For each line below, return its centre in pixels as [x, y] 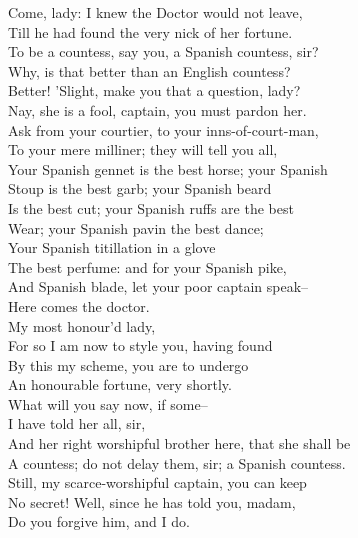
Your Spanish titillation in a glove [112, 247]
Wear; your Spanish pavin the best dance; [136, 227]
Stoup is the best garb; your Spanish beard [140, 188]
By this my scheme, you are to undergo [128, 364]
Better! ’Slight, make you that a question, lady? [154, 90]
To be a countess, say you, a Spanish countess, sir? [163, 51]
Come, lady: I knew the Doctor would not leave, [155, 12]
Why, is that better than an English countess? [149, 70]
